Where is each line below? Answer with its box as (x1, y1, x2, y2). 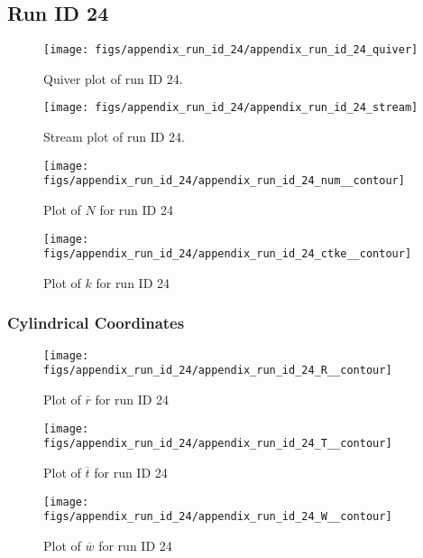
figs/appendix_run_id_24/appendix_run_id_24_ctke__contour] (43, 247, 412, 261)
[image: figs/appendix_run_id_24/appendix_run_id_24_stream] (43, 101, 418, 115)
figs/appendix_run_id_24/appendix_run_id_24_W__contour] (43, 510, 392, 524)
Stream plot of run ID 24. (43, 127, 186, 146)
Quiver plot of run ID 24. (43, 69, 183, 88)
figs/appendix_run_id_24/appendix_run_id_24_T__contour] (43, 437, 392, 451)
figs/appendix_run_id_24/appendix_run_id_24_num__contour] (43, 174, 405, 188)
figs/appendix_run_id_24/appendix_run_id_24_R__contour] (43, 364, 392, 377)
